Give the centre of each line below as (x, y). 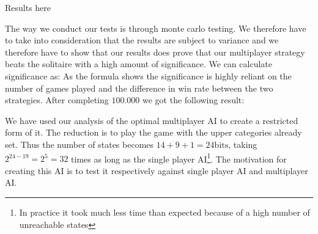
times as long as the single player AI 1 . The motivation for (179, 158)
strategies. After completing (57, 100)
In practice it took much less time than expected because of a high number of (165, 212)
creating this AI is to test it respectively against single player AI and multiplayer (157, 170)
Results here (28, 7)
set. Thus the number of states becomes (79, 144)
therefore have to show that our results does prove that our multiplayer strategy (155, 52)
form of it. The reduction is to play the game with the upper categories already (153, 132)
